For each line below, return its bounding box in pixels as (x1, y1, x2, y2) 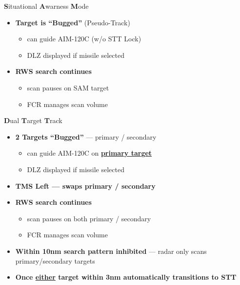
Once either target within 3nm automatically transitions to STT (15, 272, 237, 282)
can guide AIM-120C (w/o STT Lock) (27, 34, 141, 44)
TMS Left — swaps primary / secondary (15, 180, 156, 191)
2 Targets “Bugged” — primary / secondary (15, 131, 157, 142)
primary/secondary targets (15, 255, 95, 266)
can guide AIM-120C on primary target (27, 148, 152, 158)
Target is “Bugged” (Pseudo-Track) (15, 17, 130, 27)
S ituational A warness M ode (4, 1, 89, 11)
